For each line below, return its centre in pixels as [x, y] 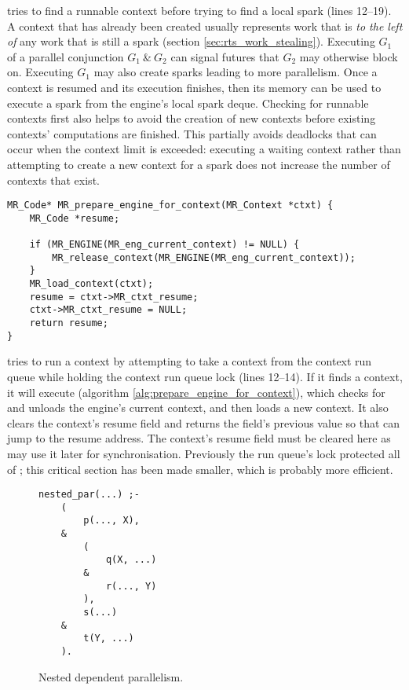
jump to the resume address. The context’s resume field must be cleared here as [199, 438]
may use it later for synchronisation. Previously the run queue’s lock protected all [204, 453]
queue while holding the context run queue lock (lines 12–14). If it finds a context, [205, 376]
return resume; [69, 323]
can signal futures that [225, 56]
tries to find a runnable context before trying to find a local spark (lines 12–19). [199, 10]
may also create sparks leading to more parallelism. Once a [236, 72]
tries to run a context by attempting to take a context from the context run [190, 361]
